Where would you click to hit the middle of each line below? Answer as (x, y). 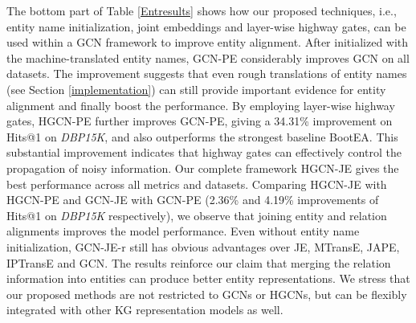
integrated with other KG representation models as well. (145, 310)
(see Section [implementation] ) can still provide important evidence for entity (196, 89)
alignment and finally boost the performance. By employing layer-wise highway (201, 105)
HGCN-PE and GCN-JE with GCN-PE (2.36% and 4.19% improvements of (193, 200)
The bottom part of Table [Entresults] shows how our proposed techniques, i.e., (202, 10)
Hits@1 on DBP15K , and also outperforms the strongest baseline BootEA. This (202, 136)
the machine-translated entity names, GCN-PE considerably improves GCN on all (208, 57)
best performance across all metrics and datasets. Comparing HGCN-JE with (197, 184)
